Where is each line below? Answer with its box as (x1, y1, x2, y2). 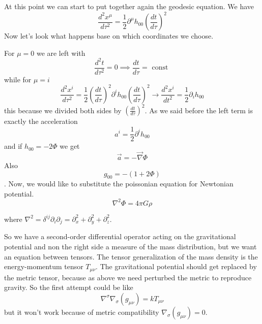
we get (60, 141, 80, 151)
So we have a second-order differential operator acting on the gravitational (4, 231, 236, 242)
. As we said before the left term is (144, 105, 253, 115)
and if (4, 141, 22, 151)
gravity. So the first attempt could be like (4, 282, 133, 293)
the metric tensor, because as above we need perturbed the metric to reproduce (4, 272, 252, 282)
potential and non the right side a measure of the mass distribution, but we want (4, 241, 257, 252)
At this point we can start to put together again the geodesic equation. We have (4, 1, 254, 11)
